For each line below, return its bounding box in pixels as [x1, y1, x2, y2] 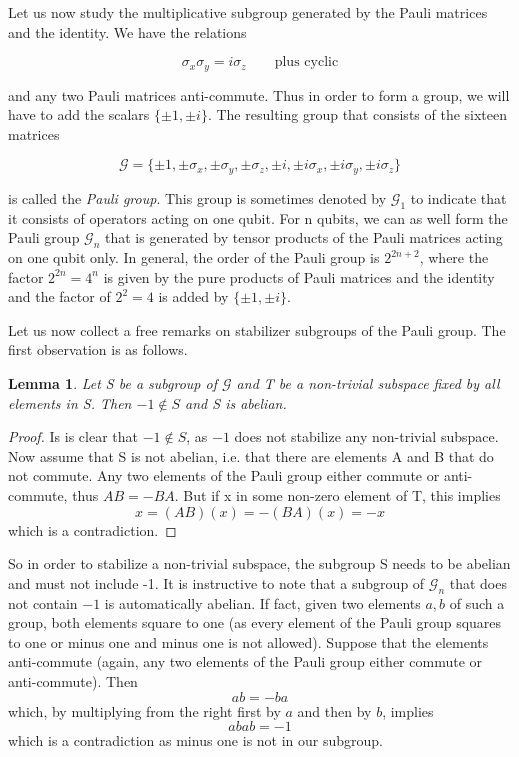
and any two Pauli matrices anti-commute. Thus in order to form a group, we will [8, 84, 510, 105]
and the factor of [8, 286, 111, 307]
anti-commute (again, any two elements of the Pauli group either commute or [8, 651, 483, 672]
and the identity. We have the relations [8, 21, 247, 42]
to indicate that [410, 187, 507, 208]
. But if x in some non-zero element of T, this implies [174, 485, 501, 505]
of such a [449, 592, 505, 613]
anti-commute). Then [8, 670, 138, 691]
